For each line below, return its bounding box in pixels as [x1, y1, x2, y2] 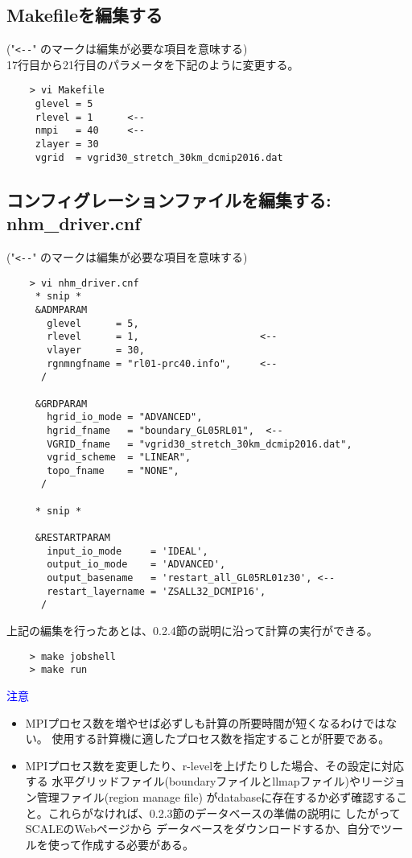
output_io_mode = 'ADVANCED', [47, 559, 226, 571]
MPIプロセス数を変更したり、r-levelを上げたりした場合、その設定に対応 [25, 757, 405, 773]
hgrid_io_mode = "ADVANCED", [47, 411, 203, 423]
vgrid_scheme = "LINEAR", [47, 452, 192, 464]
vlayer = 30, [47, 344, 145, 356]
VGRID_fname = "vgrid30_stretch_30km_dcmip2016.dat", [47, 438, 352, 450]
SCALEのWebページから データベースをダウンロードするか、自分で [25, 820, 381, 837]
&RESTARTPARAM [35, 532, 110, 544]
